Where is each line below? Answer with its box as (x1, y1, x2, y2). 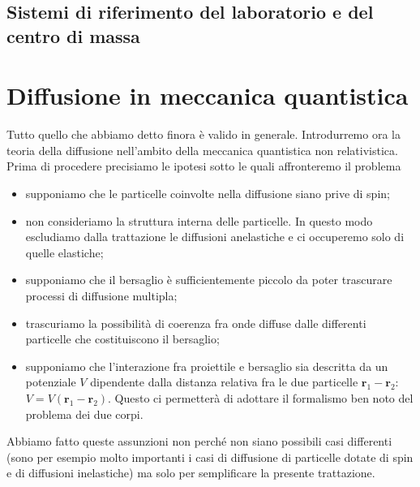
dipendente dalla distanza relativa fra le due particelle (90, 373, 358, 390)
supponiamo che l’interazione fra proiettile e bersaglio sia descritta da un (25, 357, 388, 374)
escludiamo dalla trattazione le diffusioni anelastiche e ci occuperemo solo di (25, 228, 405, 245)
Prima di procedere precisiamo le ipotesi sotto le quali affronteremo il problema (6, 157, 401, 175)
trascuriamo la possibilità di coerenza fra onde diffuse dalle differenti (25, 314, 366, 331)
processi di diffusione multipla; (25, 287, 178, 304)
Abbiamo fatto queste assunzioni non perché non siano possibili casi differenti (6, 433, 392, 450)
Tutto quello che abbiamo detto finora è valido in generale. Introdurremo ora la (6, 126, 401, 143)
